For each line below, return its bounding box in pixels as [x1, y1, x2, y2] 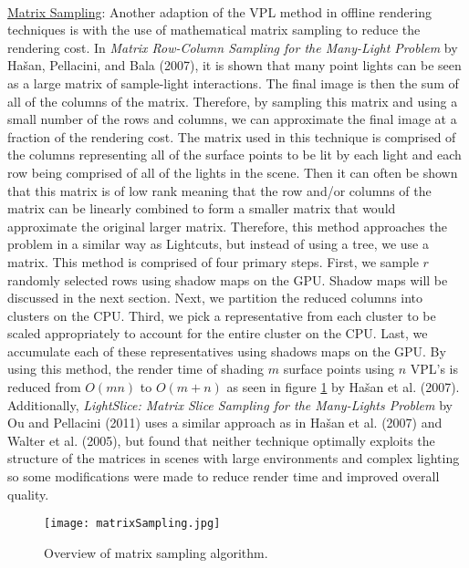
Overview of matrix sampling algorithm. [44, 542, 268, 562]
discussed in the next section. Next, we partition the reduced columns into [7, 288, 423, 307]
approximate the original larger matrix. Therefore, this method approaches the [7, 216, 447, 235]
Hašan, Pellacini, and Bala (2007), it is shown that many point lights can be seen [7, 56, 462, 75]
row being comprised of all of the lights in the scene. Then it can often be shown [7, 162, 458, 181]
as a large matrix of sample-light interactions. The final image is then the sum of [7, 73, 459, 92]
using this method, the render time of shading [7, 359, 265, 378]
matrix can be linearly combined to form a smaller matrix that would [7, 199, 396, 218]
